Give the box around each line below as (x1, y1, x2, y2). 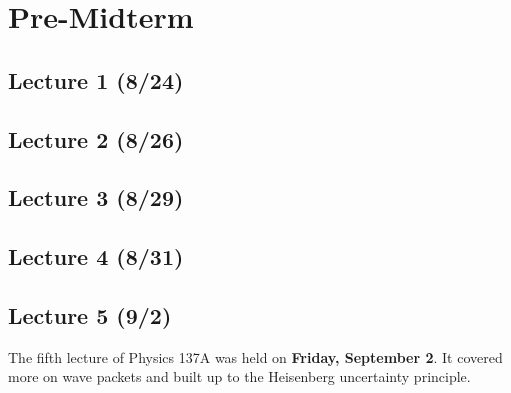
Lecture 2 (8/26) (8, 123, 184, 154)
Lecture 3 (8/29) (8, 182, 184, 213)
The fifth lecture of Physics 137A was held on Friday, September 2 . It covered (8, 346, 503, 367)
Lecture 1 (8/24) (8, 64, 184, 95)
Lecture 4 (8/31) (8, 241, 184, 272)
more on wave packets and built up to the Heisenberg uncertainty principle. (8, 366, 471, 387)
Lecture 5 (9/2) (8, 299, 172, 330)
